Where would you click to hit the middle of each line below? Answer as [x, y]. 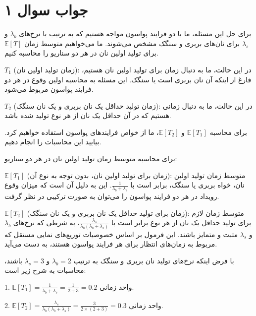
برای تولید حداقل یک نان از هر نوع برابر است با [181, 222]
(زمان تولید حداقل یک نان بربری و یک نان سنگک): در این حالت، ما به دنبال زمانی [133, 105]
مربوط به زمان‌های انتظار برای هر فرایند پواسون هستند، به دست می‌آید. [111, 244]
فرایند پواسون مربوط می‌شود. [49, 89]
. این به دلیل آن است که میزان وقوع [58, 185]
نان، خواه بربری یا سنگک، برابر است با [187, 185]
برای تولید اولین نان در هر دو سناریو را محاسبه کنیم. [81, 53]
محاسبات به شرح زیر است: [45, 270]
